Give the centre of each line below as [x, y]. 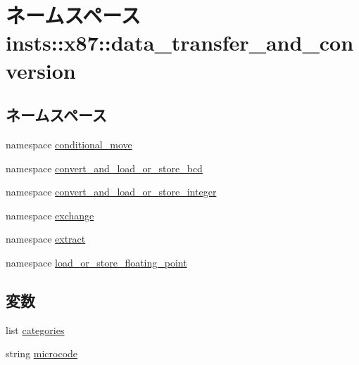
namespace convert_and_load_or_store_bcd [104, 168]
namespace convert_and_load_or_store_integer [111, 192]
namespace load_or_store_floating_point [96, 262]
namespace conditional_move [69, 144]
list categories [35, 329]
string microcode [42, 353]
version [41, 70]
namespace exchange [50, 215]
